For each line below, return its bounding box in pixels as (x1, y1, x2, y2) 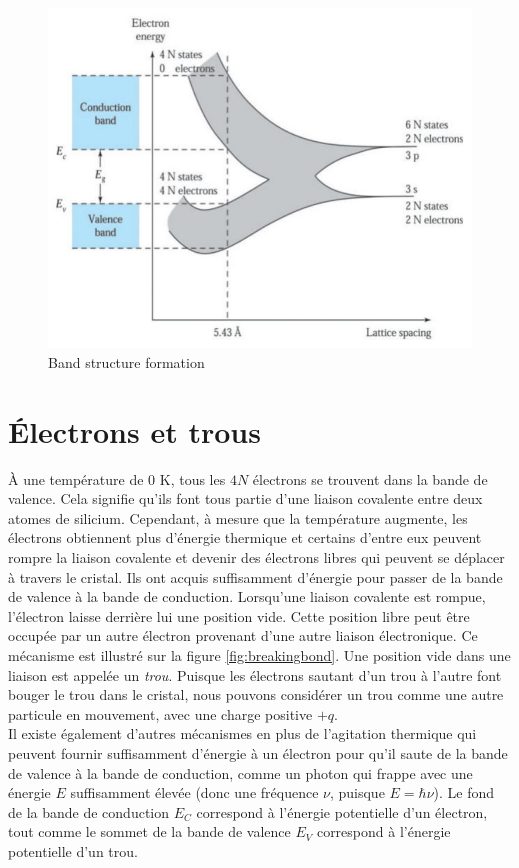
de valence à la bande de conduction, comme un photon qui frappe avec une (8, 762, 473, 783)
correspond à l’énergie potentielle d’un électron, (196, 801, 488, 822)
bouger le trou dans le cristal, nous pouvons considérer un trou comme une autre (8, 684, 504, 705)
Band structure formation (48, 351, 205, 372)
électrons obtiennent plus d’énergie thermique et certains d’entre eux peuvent (8, 527, 482, 548)
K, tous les (159, 468, 226, 489)
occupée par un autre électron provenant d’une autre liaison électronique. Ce (8, 625, 478, 646)
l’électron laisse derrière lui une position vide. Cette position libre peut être (8, 605, 470, 626)
